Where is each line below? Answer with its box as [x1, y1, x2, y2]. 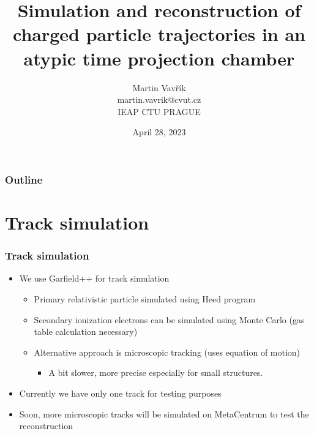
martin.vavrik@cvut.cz [117, 93, 201, 106]
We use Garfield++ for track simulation [19, 272, 170, 285]
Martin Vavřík [132, 81, 186, 94]
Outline [5, 171, 43, 187]
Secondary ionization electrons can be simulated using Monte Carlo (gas [34, 313, 305, 326]
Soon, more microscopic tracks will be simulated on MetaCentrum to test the [19, 407, 309, 420]
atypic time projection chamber [23, 45, 295, 70]
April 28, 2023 [132, 125, 186, 138]
